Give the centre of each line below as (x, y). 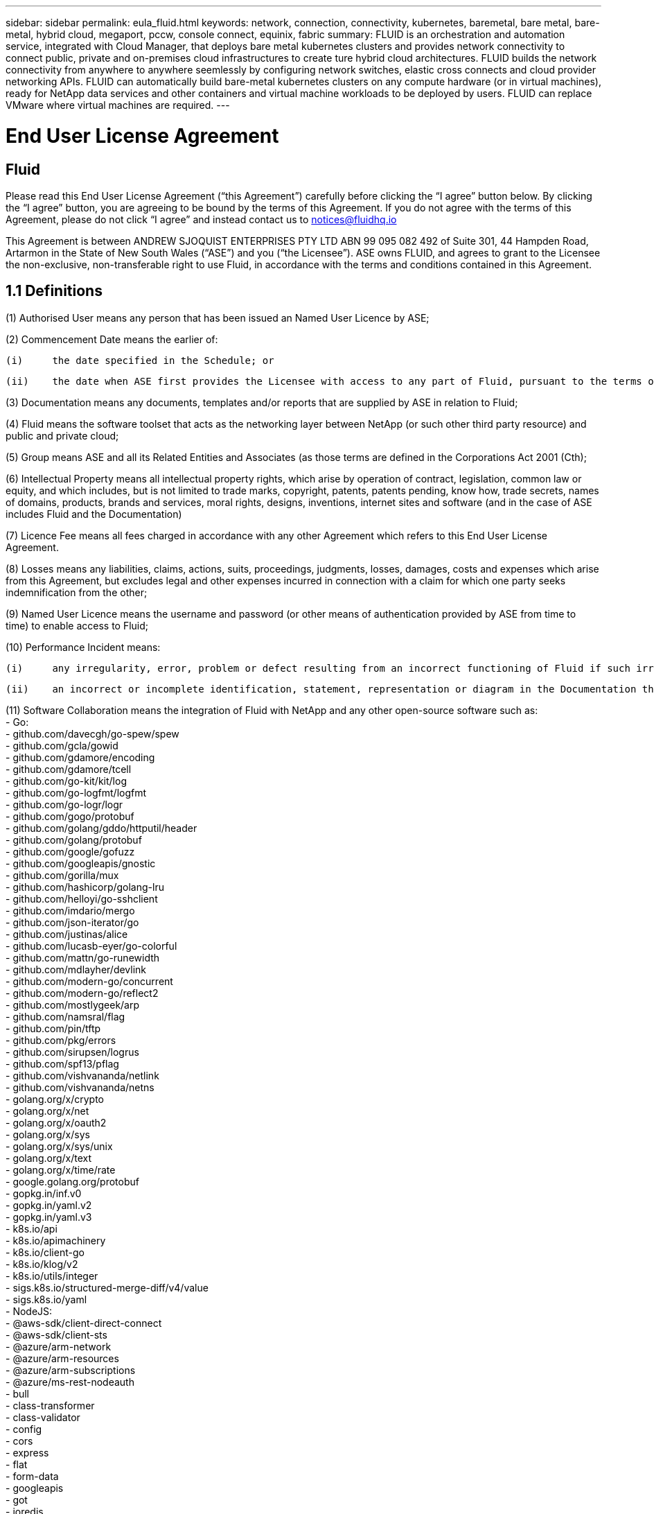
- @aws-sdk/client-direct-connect (84, 1323)
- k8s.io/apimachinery (56, 1240)
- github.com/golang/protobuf (74, 839)
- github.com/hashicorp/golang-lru (85, 887)
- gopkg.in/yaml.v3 (49, 1217)
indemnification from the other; (77, 592)
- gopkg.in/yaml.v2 (49, 1205)
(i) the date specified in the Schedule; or (140, 360)
